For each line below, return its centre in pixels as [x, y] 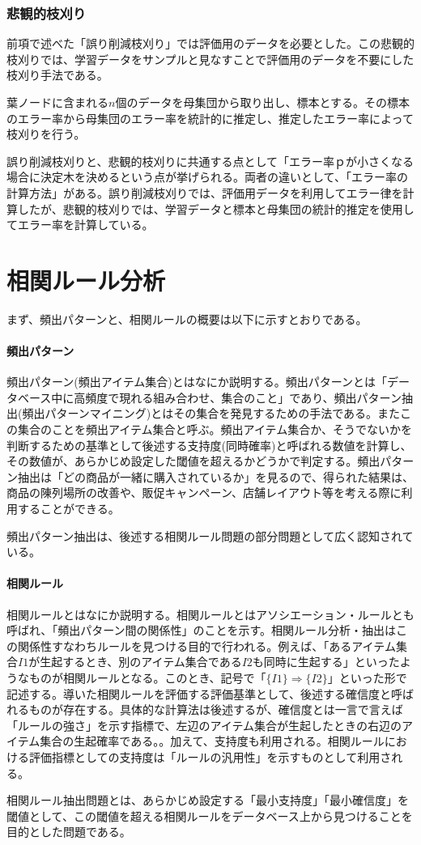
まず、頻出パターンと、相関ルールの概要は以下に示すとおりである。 [187, 318]
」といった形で [367, 677]
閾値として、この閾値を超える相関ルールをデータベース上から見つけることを [210, 815]
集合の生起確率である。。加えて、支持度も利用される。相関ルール [212, 741]
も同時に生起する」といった [326, 662]
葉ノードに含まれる [57, 102]
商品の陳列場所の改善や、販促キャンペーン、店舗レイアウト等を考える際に [204, 493]
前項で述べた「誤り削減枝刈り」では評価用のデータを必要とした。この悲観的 [210, 43]
